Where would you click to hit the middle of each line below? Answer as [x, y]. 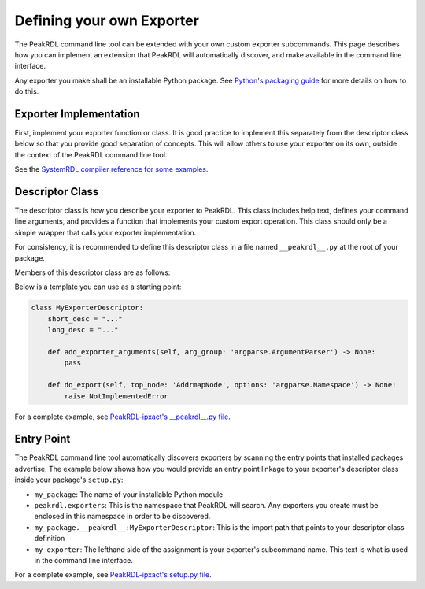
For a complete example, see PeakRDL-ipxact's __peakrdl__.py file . [123, 417]
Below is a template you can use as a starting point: [98, 287]
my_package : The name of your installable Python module [129, 494]
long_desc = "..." [83, 330]
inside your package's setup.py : [69, 480]
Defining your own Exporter [107, 20]
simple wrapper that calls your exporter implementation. [105, 232]
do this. [27, 91]
